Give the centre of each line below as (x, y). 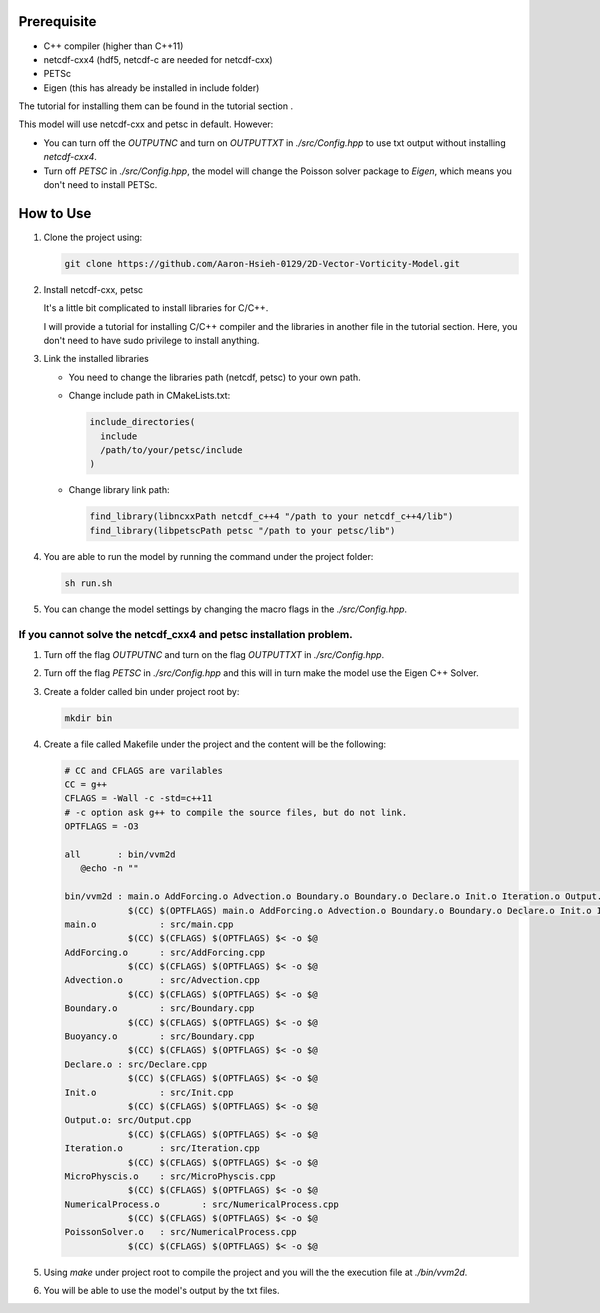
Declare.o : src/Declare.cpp (136, 1064)
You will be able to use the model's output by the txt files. (161, 1291)
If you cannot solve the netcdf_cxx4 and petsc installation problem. (186, 635)
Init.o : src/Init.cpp (149, 1092)
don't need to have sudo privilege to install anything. (151, 341)
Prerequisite (57, 21)
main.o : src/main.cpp (149, 924)
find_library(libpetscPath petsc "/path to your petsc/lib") (242, 530)
